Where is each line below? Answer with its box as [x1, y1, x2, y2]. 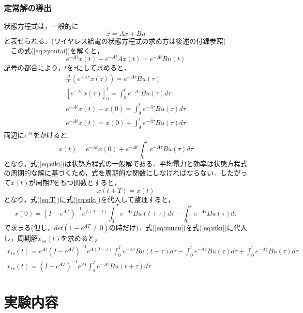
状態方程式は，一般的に [4, 21, 78, 31]
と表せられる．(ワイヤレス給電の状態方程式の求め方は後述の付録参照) [4, 36, 226, 46]
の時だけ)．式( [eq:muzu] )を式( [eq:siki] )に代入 [108, 222, 247, 233]
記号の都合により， [4, 63, 64, 73]
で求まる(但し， [4, 222, 54, 233]
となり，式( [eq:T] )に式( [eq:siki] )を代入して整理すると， [4, 194, 175, 204]
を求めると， [61, 233, 101, 243]
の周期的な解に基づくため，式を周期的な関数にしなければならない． [4, 168, 221, 178]
